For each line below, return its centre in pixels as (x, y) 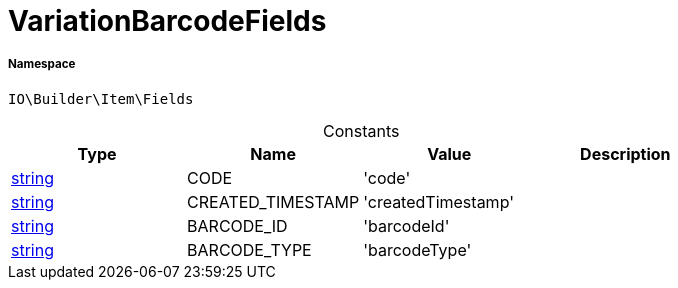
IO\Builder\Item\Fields (101, 98)
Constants (361, 130)
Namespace (42, 64)
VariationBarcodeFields (167, 21)
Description (625, 153)
